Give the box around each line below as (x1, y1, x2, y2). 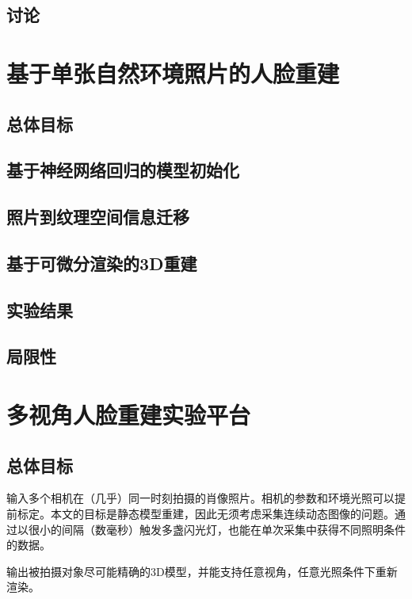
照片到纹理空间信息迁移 (6, 204, 189, 229)
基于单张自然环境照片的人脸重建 (6, 56, 340, 89)
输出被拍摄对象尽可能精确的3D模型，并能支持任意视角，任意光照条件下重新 (6, 563, 398, 579)
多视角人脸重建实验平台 (6, 399, 251, 431)
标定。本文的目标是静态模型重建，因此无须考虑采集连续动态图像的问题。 (17, 506, 395, 522)
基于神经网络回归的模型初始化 (6, 158, 239, 182)
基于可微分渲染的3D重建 (6, 250, 197, 275)
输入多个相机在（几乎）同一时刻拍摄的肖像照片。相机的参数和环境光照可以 (6, 490, 395, 506)
